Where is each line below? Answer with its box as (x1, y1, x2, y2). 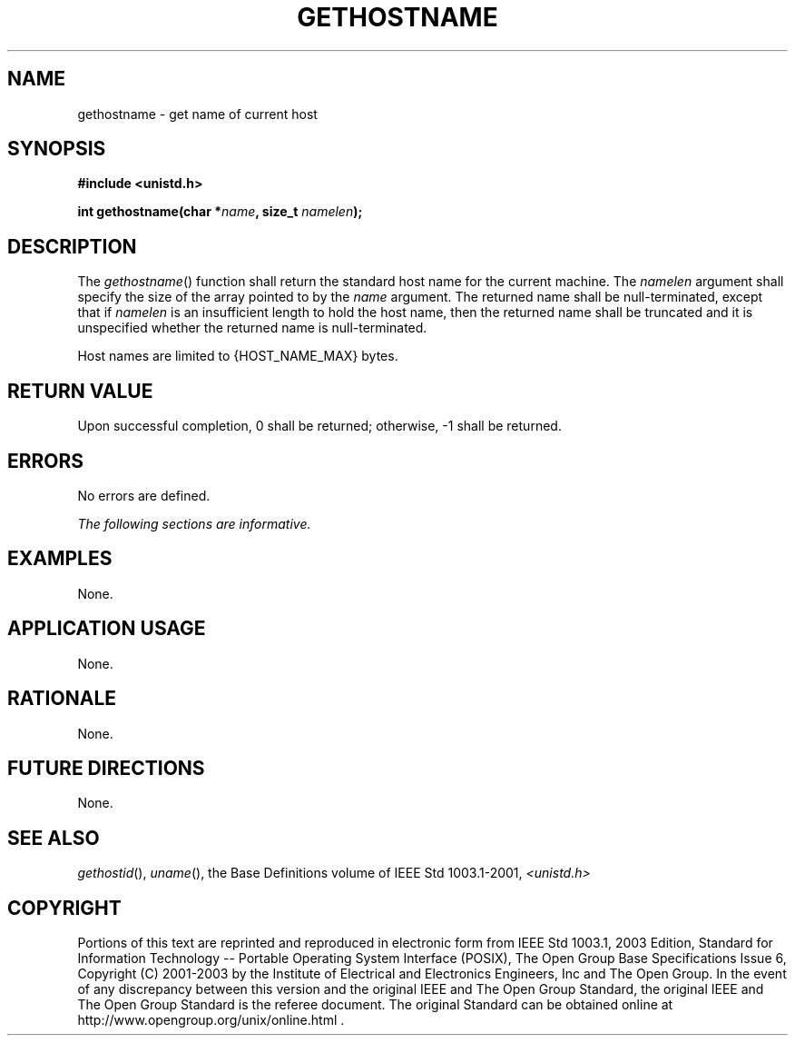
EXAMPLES (7, 547, 113, 571)
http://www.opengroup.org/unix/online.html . (77, 1012, 345, 1028)
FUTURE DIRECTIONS (7, 756, 205, 780)
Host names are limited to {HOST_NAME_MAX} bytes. (77, 348, 398, 364)
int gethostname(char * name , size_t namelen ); (77, 204, 363, 220)
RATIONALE (7, 687, 117, 710)
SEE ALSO (7, 826, 100, 849)
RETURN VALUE (7, 379, 153, 402)
